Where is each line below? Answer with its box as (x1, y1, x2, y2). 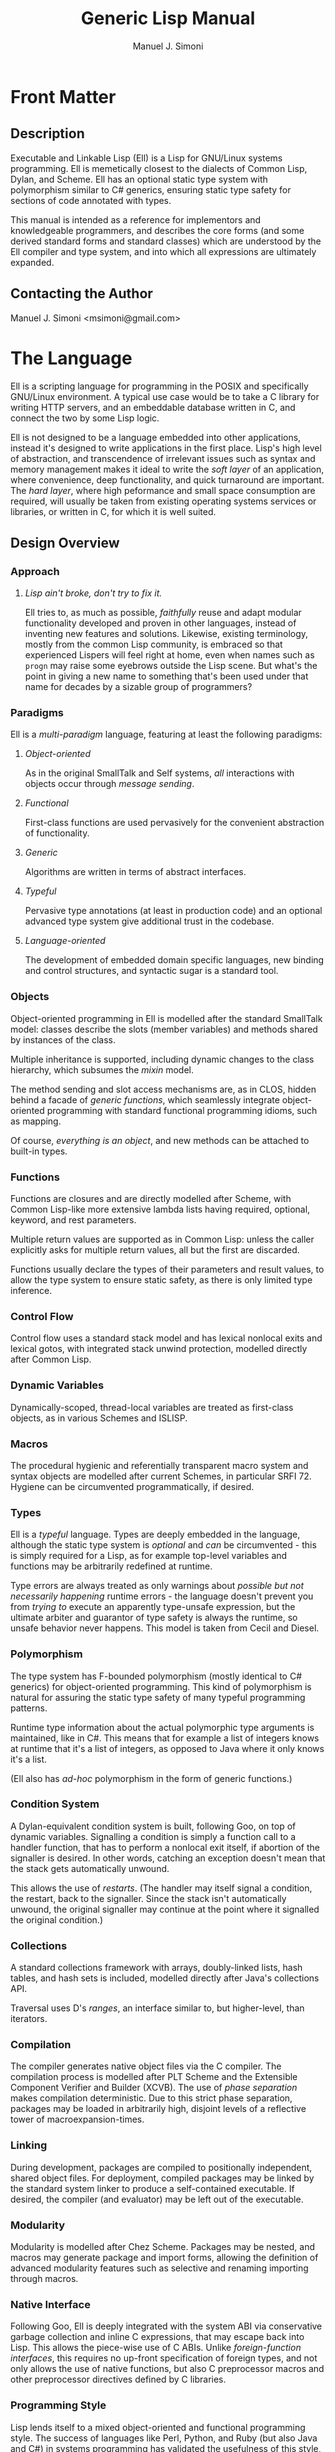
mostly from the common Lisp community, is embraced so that (24, 638, 283, 651)
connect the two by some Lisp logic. (10, 412, 160, 424)
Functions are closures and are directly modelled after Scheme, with (10, 1193, 292, 1205)
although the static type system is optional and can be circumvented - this (10, 1539, 317, 1551)
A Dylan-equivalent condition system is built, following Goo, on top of (10, 1820, 297, 1832)
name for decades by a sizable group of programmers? (24, 681, 253, 693)
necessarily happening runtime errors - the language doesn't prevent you (10, 1590, 314, 1602)
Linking (10, 2138, 48, 2152)
